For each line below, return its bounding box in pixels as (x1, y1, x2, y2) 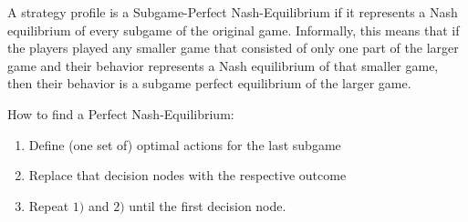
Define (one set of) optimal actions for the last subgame (28, 135, 341, 154)
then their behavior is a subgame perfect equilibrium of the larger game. (7, 74, 411, 93)
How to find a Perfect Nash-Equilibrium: (7, 104, 234, 123)
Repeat (28, 196, 69, 215)
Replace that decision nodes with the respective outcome (28, 166, 347, 185)
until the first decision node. (129, 196, 286, 215)
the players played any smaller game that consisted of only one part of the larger (7, 38, 459, 57)
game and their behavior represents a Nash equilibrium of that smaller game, (7, 55, 439, 75)
